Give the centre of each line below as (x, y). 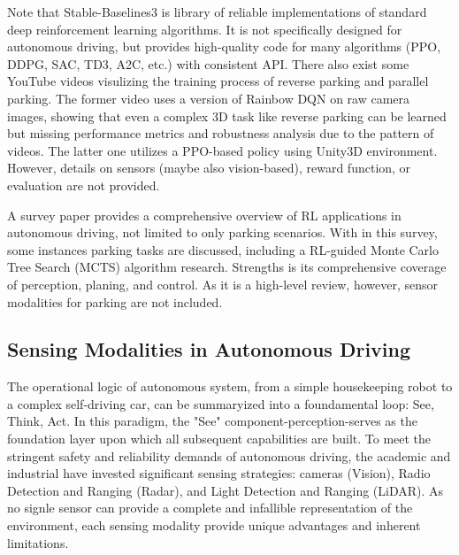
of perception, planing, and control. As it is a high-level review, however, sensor (223, 284)
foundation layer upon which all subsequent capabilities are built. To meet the (219, 439)
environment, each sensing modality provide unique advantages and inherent (214, 525)
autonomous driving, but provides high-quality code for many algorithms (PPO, (224, 46)
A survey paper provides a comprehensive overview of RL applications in (204, 215)
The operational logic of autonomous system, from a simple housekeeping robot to (230, 386)
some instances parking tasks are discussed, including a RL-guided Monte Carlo (223, 249)
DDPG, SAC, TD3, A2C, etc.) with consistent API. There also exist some (208, 63)
